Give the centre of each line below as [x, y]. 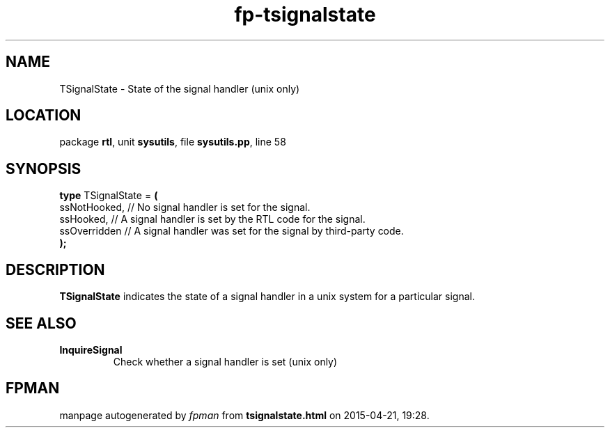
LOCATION [44, 116]
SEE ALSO [41, 323]
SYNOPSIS [44, 168]
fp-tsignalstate [305, 15]
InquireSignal [91, 349]
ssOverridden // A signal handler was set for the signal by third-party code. [232, 231]
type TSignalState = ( [109, 196]
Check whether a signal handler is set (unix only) [225, 361]
